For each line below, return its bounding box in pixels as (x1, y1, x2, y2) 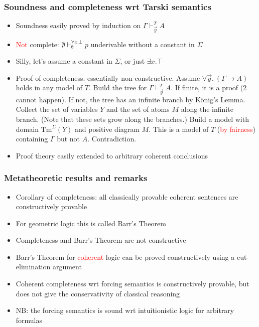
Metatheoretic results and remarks (4, 172, 148, 184)
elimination (16, 261, 51, 272)
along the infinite (181, 104, 233, 114)
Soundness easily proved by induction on (16, 20, 141, 31)
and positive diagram (75, 123, 140, 134)
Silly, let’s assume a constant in (16, 56, 112, 66)
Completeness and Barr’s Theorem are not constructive (16, 235, 186, 245)
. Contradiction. (87, 133, 137, 144)
